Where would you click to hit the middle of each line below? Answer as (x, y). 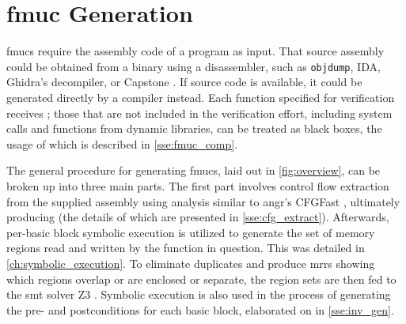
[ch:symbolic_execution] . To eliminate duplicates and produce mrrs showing (191, 263)
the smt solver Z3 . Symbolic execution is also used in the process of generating (199, 294)
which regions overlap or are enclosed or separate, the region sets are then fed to (201, 279)
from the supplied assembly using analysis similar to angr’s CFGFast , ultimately (203, 201)
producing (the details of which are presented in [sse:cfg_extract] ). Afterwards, (198, 217)
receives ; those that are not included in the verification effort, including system (199, 113)
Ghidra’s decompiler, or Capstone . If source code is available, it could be (184, 82)
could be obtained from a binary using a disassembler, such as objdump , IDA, (194, 66)
